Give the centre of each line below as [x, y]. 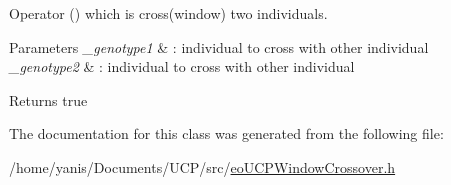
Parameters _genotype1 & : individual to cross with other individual [219, 46]
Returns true [48, 99]
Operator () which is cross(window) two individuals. [168, 13]
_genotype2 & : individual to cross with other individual [182, 66]
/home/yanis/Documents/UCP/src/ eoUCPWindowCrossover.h [202, 166]
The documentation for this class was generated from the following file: [226, 133]
